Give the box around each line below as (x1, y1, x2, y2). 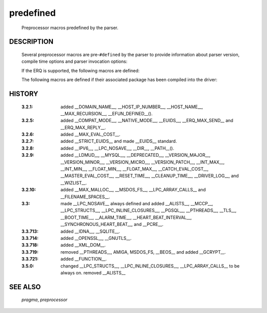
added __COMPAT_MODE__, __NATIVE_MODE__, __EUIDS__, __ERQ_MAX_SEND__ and (60, 118, 233, 124)
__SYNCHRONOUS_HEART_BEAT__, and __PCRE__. (60, 222, 164, 227)
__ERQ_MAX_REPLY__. (60, 124, 106, 131)
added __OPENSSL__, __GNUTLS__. (60, 235, 132, 241)
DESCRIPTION (9, 38, 54, 46)
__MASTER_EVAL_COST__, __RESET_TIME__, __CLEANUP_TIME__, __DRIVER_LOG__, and (60, 173, 239, 179)
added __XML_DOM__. (60, 242, 106, 248)
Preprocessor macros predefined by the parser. (21, 25, 119, 31)
